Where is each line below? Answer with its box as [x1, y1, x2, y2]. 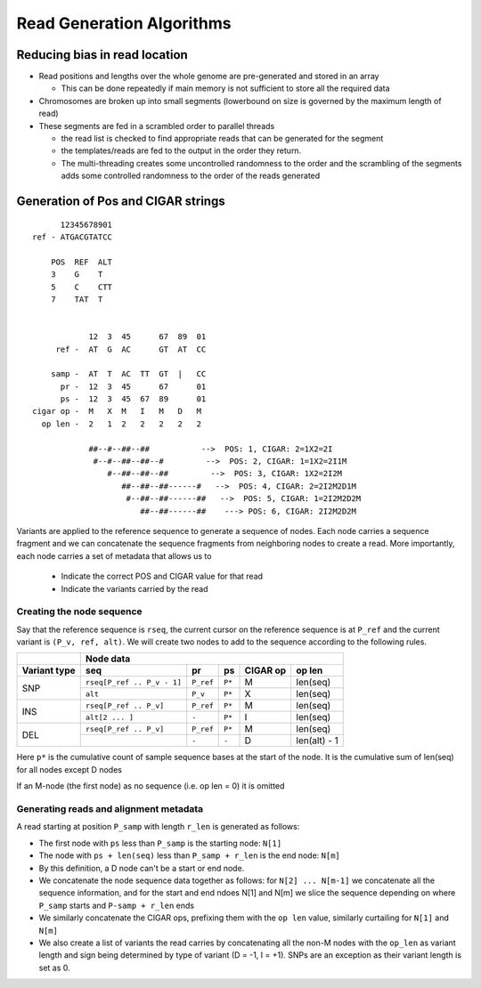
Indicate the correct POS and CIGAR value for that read [61, 571, 263, 582]
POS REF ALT [50, 256, 113, 267]
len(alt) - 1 [296, 734, 338, 747]
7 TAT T [50, 294, 103, 304]
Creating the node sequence [16, 605, 143, 618]
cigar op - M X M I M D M [32, 406, 202, 417]
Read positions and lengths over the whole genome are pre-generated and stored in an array [38, 71, 379, 82]
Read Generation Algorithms [16, 13, 232, 33]
